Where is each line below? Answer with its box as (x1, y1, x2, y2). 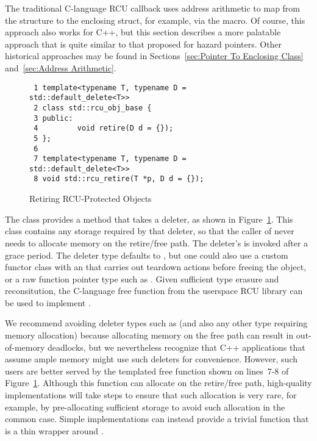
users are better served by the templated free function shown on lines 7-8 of (5, 364, 289, 377)
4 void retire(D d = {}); (34, 124, 174, 133)
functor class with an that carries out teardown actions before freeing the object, (5, 260, 307, 273)
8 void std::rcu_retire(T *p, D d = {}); (34, 174, 204, 184)
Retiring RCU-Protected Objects (29, 192, 152, 205)
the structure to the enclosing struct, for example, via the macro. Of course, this (5, 13, 305, 26)
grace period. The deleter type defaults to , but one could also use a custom (5, 248, 288, 261)
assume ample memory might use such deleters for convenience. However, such (5, 353, 298, 365)
